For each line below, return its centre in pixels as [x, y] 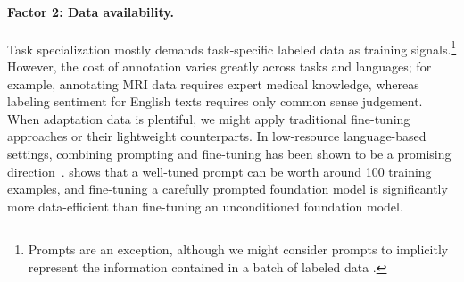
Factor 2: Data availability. [91, 11]
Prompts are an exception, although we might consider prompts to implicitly [238, 249]
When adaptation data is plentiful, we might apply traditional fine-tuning [209, 118]
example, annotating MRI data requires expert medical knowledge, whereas [213, 83]
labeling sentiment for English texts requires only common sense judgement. [215, 101]
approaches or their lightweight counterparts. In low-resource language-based [217, 136]
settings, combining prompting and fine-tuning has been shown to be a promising [229, 154]
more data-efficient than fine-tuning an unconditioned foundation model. [205, 206]
